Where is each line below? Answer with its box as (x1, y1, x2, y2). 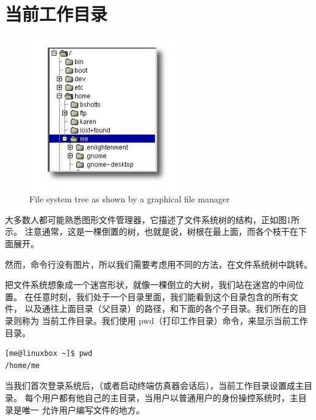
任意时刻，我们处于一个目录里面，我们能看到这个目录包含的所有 (33, 290, 290, 303)
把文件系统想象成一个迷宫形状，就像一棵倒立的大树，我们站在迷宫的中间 (5, 278, 295, 291)
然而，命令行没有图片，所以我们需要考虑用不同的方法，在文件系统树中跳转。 (5, 257, 312, 270)
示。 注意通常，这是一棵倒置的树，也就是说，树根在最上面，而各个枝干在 (5, 225, 298, 238)
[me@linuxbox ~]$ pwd (5, 349, 93, 358)
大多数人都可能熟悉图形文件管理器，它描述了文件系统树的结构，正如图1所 (5, 213, 300, 226)
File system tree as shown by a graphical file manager (29, 193, 230, 205)
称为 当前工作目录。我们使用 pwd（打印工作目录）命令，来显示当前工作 (21, 314, 308, 326)
